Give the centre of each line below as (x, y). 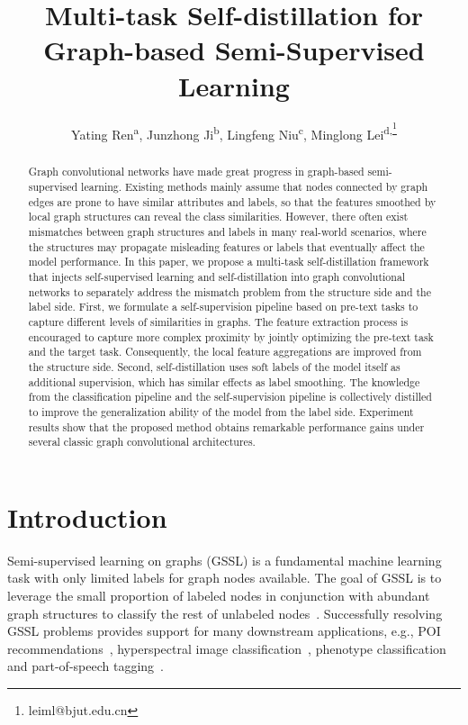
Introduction (87, 517)
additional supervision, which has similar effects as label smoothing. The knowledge (224, 381)
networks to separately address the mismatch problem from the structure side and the (230, 291)
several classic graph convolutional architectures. (142, 442)
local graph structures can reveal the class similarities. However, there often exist (218, 217)
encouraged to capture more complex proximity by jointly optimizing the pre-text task (231, 336)
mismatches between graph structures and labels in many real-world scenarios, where (227, 232)
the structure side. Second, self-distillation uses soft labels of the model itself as (214, 366)
